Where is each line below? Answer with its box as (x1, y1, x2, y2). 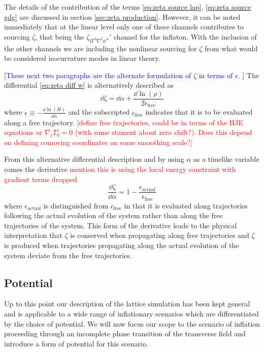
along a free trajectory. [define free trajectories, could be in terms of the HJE (4, 117, 244, 127)
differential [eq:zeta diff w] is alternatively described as (4, 80, 174, 90)
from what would (205, 43, 258, 53)
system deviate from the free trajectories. (4, 250, 132, 260)
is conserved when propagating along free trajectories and (70, 230, 249, 240)
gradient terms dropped (4, 173, 78, 184)
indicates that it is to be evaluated (145, 107, 253, 117)
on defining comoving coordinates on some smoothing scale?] (4, 136, 192, 147)
